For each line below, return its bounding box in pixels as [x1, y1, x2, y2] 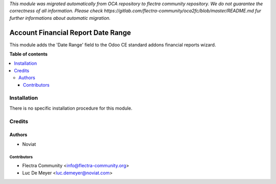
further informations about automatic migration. [9, 15, 111, 21]
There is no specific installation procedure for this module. [9, 105, 132, 111]
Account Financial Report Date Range [9, 28, 131, 37]
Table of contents [9, 51, 48, 57]
